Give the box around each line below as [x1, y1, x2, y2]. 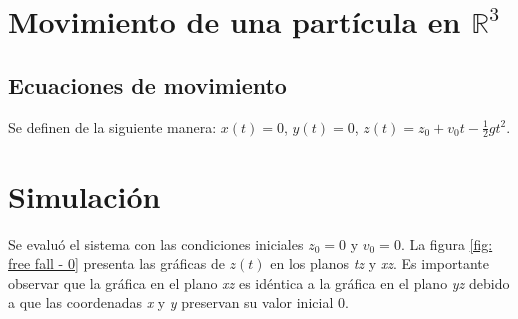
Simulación [8, 175, 161, 216]
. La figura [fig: [400, 233, 493, 254]
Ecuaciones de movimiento [8, 69, 287, 100]
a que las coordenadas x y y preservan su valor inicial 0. [8, 292, 349, 313]
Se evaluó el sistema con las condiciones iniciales [8, 233, 304, 254]
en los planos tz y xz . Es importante [270, 253, 489, 274]
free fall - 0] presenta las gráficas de [8, 253, 225, 274]
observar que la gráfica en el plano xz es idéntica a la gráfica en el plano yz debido [8, 272, 510, 293]
